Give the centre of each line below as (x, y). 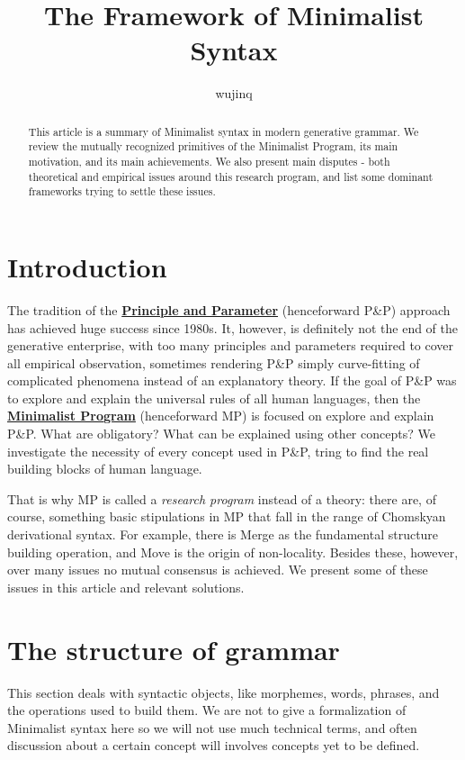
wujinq (234, 93)
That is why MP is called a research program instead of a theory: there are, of (222, 498)
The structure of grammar (174, 649)
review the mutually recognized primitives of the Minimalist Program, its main (213, 146)
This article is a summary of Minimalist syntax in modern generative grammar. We (224, 131)
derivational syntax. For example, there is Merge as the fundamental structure (223, 534)
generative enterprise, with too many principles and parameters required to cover (231, 345)
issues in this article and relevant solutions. (126, 587)
